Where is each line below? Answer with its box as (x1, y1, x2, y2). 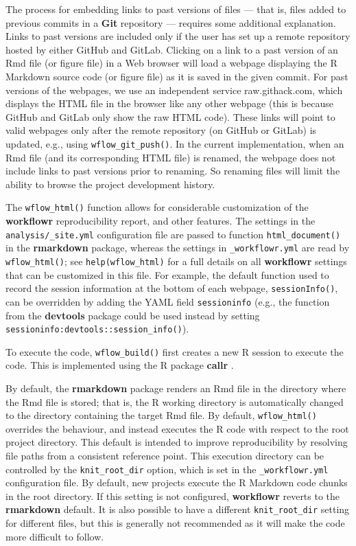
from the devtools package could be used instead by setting (5, 308, 260, 322)
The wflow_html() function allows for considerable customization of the (5, 200, 309, 214)
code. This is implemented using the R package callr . (5, 358, 234, 372)
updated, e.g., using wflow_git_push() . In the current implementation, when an (5, 136, 344, 150)
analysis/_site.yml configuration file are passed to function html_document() (5, 227, 341, 241)
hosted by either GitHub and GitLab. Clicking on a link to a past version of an (5, 42, 338, 56)
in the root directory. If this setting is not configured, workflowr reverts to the (5, 488, 340, 503)
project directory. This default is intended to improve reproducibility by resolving (5, 435, 348, 449)
